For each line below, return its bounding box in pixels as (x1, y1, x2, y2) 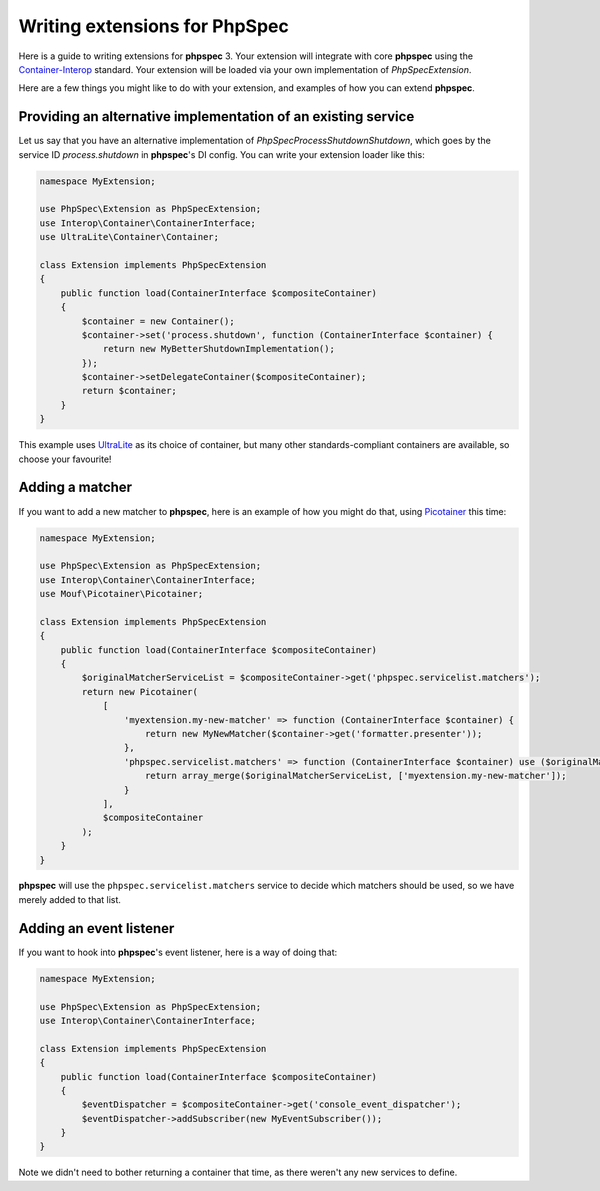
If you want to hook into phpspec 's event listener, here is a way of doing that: (18, 946, 338, 958)
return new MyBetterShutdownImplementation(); (102, 343, 335, 355)
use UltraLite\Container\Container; (39, 231, 220, 243)
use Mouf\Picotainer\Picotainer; (39, 588, 204, 600)
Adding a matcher (18, 479, 133, 496)
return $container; (81, 385, 177, 397)
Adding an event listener (18, 920, 175, 937)
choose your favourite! (18, 453, 112, 465)
